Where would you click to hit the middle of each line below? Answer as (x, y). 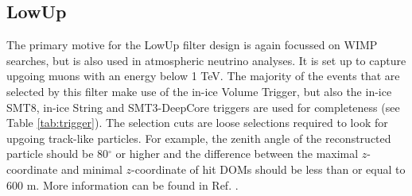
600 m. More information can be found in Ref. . (122, 184)
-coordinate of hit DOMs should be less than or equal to (268, 169)
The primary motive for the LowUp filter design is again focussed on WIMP (192, 45)
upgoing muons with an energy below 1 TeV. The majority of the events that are (203, 76)
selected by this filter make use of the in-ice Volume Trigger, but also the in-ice (199, 91)
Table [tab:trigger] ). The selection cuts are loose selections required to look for (197, 123)
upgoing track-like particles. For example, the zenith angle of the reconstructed (199, 138)
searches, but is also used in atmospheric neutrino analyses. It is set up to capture (206, 60)
